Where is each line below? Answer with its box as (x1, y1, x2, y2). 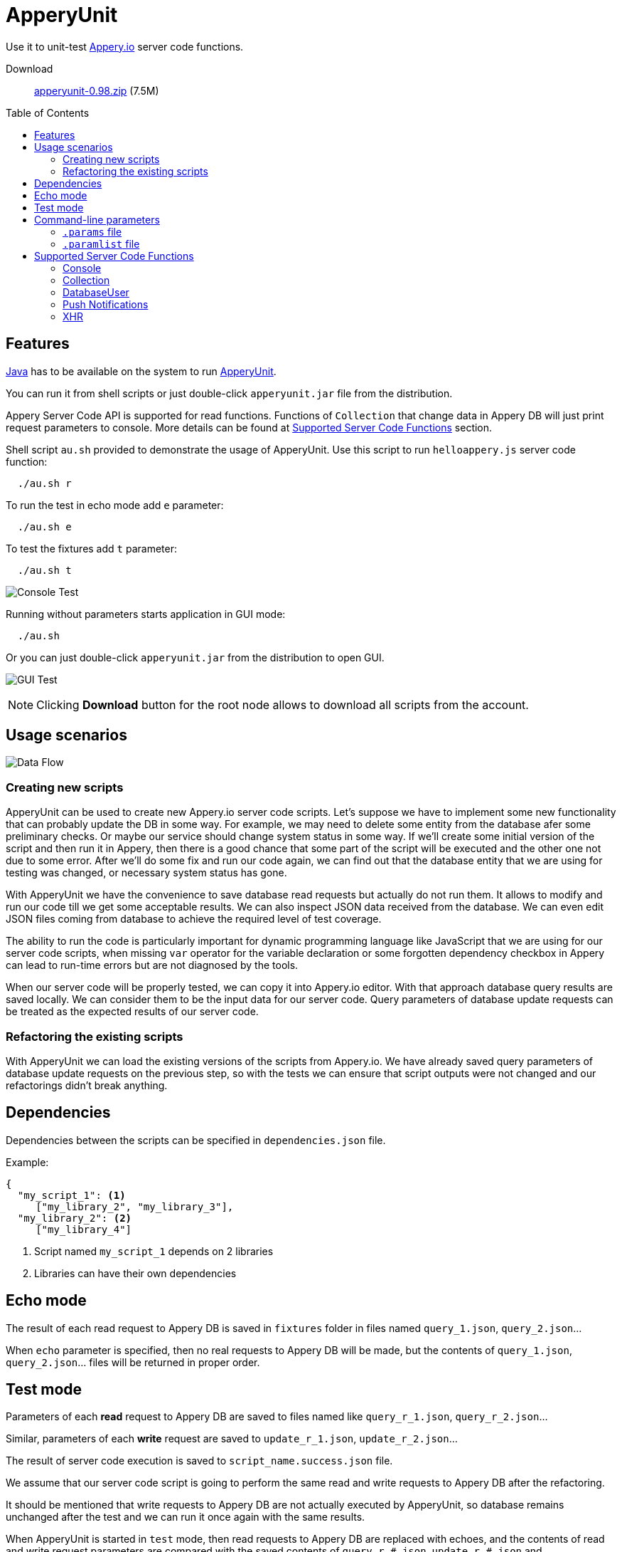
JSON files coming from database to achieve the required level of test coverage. (6, 913, 382, 926)
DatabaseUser (63, 285, 129, 298)
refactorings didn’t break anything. (6, 1079, 168, 1091)
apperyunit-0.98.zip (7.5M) (34, 84, 159, 97)
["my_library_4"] (36, 1223, 132, 1235)
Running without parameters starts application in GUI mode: (6, 607, 286, 620)
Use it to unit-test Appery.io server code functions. (6, 40, 244, 53)
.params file (63, 225, 122, 238)
